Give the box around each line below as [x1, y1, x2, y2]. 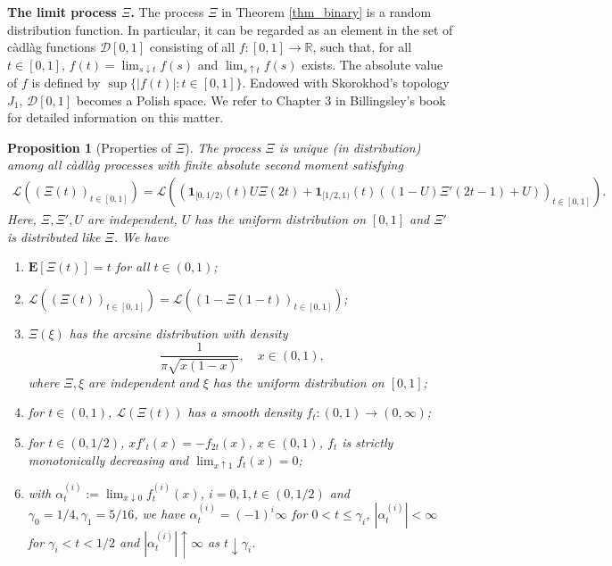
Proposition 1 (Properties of [7, 137, 172, 156]
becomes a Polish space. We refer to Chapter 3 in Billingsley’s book [76, 90, 446, 109]
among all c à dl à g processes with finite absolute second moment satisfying [7, 155, 403, 174]
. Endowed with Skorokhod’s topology [242, 72, 450, 91]
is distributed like [7, 227, 101, 246]
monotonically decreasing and [28, 450, 189, 469]
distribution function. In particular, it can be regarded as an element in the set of [7, 20, 453, 38]
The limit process [7, 3, 117, 21]
